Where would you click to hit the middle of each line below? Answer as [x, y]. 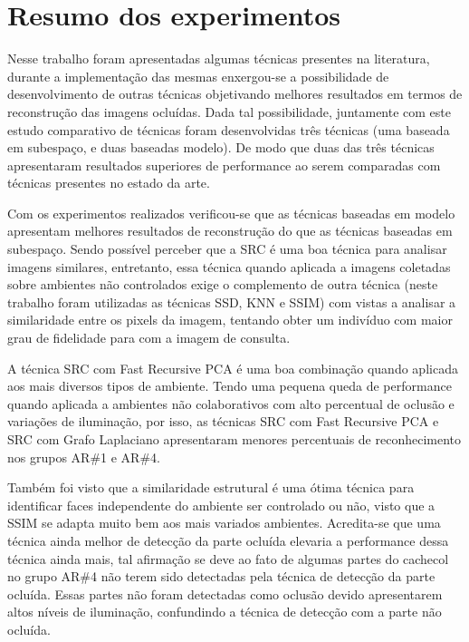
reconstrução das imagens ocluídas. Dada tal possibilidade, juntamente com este [230, 111]
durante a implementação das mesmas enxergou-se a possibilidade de [198, 76]
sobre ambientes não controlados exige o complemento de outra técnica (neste [223, 284]
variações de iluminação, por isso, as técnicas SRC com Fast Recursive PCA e [223, 421]
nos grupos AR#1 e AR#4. [84, 457]
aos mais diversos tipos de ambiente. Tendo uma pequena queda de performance [230, 386]
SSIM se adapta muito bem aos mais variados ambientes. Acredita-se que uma [224, 523]
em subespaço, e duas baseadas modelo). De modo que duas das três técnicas [221, 147]
